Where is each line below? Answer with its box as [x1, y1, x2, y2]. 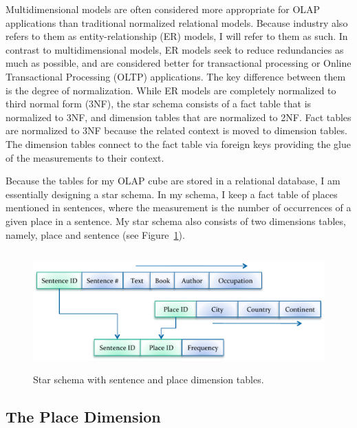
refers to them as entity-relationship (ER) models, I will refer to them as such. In [6, 29, 348, 43]
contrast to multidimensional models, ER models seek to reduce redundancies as [6, 42, 344, 56]
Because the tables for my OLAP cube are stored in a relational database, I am [6, 173, 340, 188]
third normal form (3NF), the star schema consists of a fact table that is [6, 96, 312, 111]
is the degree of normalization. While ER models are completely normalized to [6, 83, 336, 97]
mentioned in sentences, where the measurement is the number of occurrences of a [6, 200, 351, 215]
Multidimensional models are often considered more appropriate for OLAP [6, 2, 321, 16]
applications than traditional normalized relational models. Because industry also [6, 15, 348, 30]
